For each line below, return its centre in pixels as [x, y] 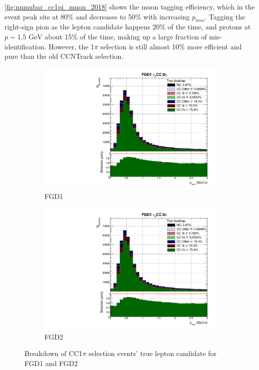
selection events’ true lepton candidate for [152, 353]
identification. [25, 46]
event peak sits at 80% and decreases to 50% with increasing [97, 16]
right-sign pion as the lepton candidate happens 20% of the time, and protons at [128, 27]
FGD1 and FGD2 [51, 363]
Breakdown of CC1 [54, 353]
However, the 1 [71, 46]
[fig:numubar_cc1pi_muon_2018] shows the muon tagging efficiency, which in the [130, 6]
